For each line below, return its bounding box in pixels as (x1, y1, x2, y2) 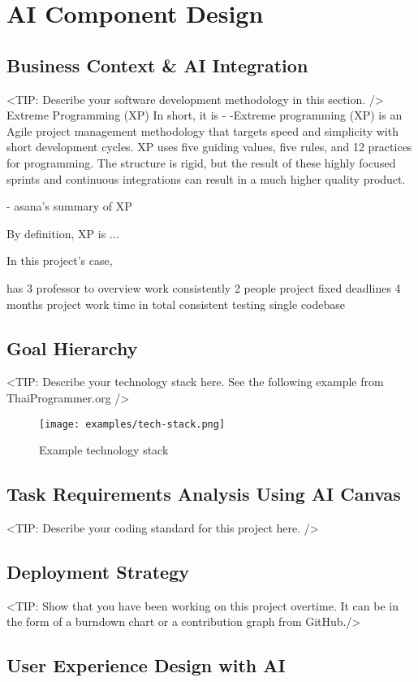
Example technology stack (39, 441, 169, 458)
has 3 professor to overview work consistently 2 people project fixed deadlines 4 (6, 279, 401, 296)
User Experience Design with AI (6, 653, 286, 678)
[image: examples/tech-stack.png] (39, 418, 226, 430)
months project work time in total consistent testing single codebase (6, 295, 346, 312)
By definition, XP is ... (6, 224, 119, 241)
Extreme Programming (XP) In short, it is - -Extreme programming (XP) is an (6, 106, 403, 124)
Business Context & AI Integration (6, 52, 308, 77)
